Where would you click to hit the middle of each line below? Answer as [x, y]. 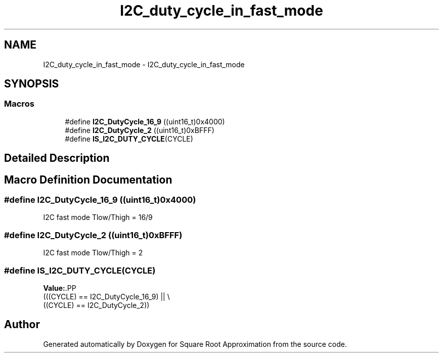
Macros [19, 104]
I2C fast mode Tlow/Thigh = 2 [93, 253]
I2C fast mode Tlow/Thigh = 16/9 [98, 217]
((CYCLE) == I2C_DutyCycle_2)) [96, 305]
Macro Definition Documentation [88, 180]
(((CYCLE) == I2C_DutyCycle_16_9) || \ [106, 296]
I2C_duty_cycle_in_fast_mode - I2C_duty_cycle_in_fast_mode [144, 64]
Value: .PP [60, 288]
